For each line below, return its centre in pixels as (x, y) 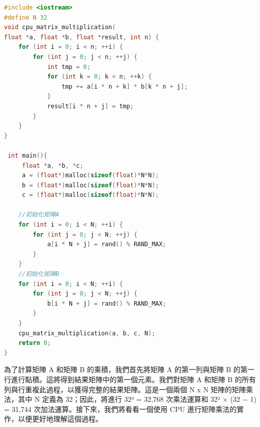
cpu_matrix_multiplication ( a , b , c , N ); (87, 333)
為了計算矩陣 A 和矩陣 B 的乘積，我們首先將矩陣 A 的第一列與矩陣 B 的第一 (129, 369)
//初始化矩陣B (39, 274)
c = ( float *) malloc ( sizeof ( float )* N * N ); (90, 195)
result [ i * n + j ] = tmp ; (90, 106)
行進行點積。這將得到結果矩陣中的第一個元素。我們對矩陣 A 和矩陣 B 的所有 (130, 379)
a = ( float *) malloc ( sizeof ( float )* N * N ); (90, 175)
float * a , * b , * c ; (53, 165)
